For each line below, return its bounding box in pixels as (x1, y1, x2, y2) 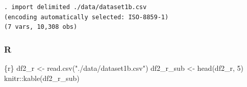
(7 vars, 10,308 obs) (4, 23, 78, 31)
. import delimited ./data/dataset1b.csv (4, 4, 147, 11)
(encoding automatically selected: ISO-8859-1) (4, 13, 169, 21)
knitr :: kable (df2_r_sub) (4, 72, 80, 83)
